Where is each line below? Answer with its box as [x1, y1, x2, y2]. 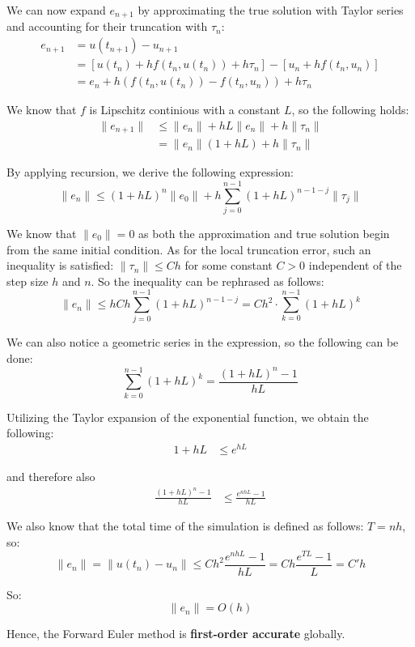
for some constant [184, 257, 273, 274]
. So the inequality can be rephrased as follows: [91, 272, 324, 289]
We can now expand [6, 2, 106, 18]
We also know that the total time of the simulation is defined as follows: [6, 517, 364, 534]
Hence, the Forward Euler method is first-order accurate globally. [6, 625, 345, 642]
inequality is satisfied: [6, 257, 114, 274]
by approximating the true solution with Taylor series [138, 2, 404, 18]
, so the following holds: [291, 101, 409, 118]
